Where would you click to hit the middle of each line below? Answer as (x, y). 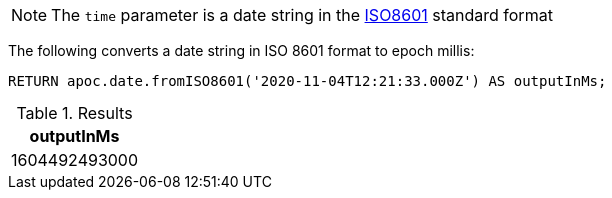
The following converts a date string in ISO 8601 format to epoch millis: (241, 50)
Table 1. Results (74, 113)
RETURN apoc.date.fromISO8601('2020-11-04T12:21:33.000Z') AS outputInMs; (307, 81)
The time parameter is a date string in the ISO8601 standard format (302, 15)
